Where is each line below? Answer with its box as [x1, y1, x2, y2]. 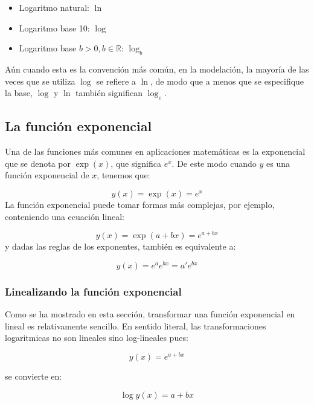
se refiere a [96, 74, 136, 87]
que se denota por [5, 157, 71, 169]
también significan [75, 86, 143, 99]
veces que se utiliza [5, 74, 75, 87]
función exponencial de [5, 169, 89, 181]
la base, [5, 86, 33, 99]
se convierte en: [5, 369, 62, 382]
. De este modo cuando [171, 157, 257, 169]
